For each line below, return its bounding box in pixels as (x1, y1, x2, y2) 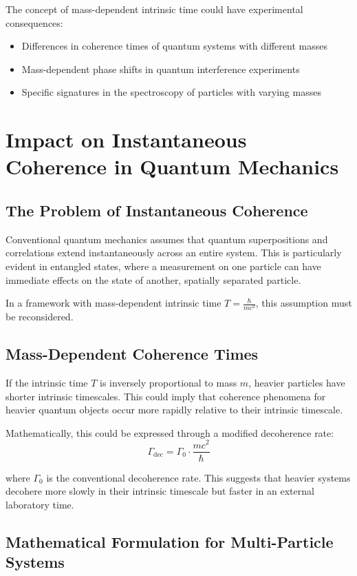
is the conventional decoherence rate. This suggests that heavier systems (46, 470, 351, 484)
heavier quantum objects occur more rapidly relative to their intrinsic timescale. (6, 402, 343, 417)
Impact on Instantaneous (6, 125, 247, 154)
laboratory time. (6, 497, 74, 511)
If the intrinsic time (6, 376, 88, 390)
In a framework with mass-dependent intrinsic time (6, 296, 221, 310)
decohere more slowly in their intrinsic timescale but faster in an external (6, 484, 314, 498)
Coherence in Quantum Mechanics (6, 152, 339, 181)
